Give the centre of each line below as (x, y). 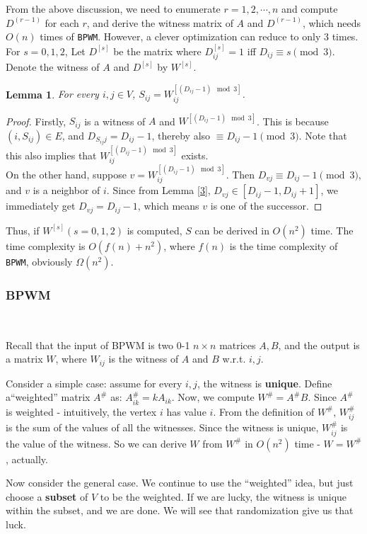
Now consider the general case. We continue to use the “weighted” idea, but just (180, 483)
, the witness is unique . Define (264, 383)
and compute (310, 8)
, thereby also (181, 135)
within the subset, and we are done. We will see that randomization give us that (180, 510)
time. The (332, 230)
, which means (168, 206)
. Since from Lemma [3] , (158, 190)
